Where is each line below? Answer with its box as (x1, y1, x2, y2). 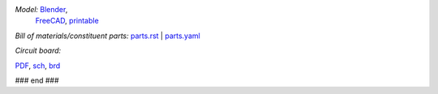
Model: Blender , (15, 5, 68, 14)
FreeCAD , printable (35, 16, 99, 26)
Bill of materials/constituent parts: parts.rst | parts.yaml (15, 31, 200, 41)
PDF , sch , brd (15, 61, 61, 70)
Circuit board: (15, 45, 62, 56)
